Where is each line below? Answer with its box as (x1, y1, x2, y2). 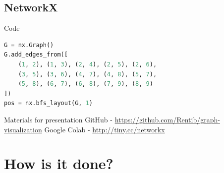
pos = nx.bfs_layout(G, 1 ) (4, 100, 93, 107)
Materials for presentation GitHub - (4, 114, 112, 124)
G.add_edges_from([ (4, 51, 68, 58)
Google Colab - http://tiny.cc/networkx (44, 124, 165, 134)
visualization (4, 124, 42, 134)
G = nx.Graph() (4, 41, 54, 49)
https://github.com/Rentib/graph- (114, 114, 220, 124)
